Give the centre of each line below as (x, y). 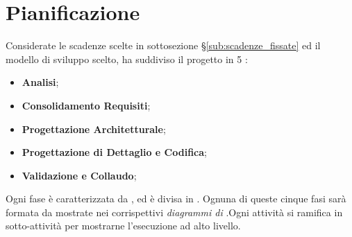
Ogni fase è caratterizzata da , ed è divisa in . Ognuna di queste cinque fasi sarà (176, 199)
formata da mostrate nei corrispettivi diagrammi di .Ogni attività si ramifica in (174, 212)
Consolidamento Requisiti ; (86, 105)
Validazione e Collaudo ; (79, 175)
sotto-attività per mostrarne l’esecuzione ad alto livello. (123, 226)
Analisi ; (40, 82)
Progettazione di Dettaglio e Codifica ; (114, 152)
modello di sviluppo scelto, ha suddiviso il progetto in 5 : (127, 59)
